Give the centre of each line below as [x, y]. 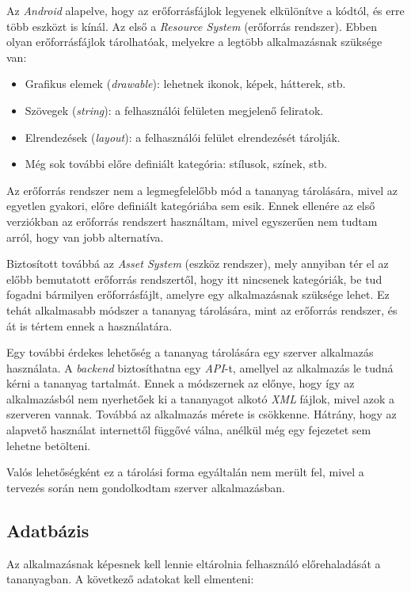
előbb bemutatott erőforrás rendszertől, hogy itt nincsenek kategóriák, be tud [194, 279]
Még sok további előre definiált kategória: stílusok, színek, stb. [176, 164]
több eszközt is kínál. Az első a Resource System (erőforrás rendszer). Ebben [192, 26]
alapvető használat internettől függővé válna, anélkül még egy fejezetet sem [189, 430]
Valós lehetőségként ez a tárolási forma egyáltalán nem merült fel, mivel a [185, 472]
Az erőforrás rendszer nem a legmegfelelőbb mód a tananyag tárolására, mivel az [202, 190]
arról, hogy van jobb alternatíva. [85, 237]
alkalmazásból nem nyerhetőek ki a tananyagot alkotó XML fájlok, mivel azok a [200, 398]
